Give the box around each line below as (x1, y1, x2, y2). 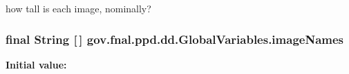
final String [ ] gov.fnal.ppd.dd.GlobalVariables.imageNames (6, 30, 344, 47)
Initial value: (6, 57, 67, 71)
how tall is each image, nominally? (6, 1, 151, 15)
